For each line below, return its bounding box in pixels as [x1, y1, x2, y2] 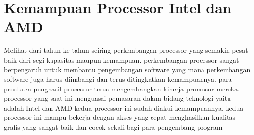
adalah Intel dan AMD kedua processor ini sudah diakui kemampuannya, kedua [4, 102, 244, 112]
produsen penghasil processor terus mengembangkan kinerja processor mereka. [4, 83, 240, 93]
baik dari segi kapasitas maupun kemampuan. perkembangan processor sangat [4, 54, 239, 65]
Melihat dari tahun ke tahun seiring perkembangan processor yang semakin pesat [4, 45, 248, 55]
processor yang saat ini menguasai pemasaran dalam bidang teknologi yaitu [4, 93, 231, 103]
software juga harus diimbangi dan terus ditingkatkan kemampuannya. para [4, 74, 232, 84]
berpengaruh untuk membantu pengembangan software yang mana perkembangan [4, 64, 251, 74]
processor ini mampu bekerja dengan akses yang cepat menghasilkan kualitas [4, 112, 235, 122]
